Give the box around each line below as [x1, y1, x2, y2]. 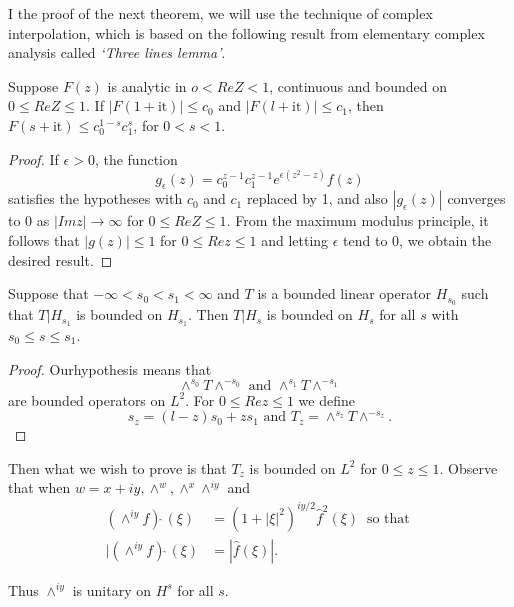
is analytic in [107, 75, 187, 96]
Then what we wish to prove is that [8, 457, 227, 478]
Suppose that [8, 283, 89, 304]
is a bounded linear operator [257, 283, 432, 304]
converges [447, 188, 506, 209]
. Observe [439, 457, 498, 478]
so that [366, 511, 410, 526]
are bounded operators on [8, 389, 166, 410]
